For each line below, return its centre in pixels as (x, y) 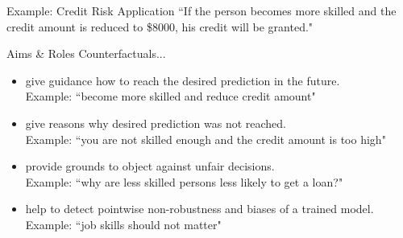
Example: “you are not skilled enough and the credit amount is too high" (206, 139)
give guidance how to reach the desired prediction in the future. (183, 80)
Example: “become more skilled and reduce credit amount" (170, 96)
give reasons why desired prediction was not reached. (156, 123)
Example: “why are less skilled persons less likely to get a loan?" (184, 181)
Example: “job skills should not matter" (123, 224)
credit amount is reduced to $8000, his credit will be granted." (160, 26)
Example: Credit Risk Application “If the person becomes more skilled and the (201, 10)
